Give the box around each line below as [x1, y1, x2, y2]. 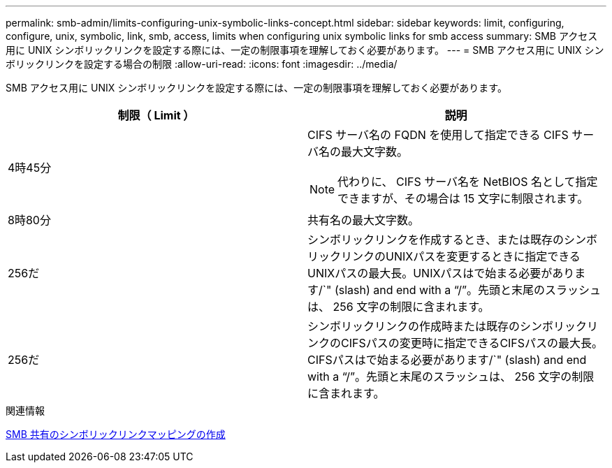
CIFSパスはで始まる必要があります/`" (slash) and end [307, 353, 587, 367]
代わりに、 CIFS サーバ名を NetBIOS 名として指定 [337, 175, 598, 189]
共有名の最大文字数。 [307, 213, 420, 227]
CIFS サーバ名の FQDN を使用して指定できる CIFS [307, 128, 569, 142]
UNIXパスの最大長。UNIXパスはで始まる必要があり [307, 266, 575, 280]
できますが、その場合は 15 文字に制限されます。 [337, 191, 589, 205]
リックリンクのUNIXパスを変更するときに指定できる [307, 249, 581, 263]
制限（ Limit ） [117, 108, 195, 122]
